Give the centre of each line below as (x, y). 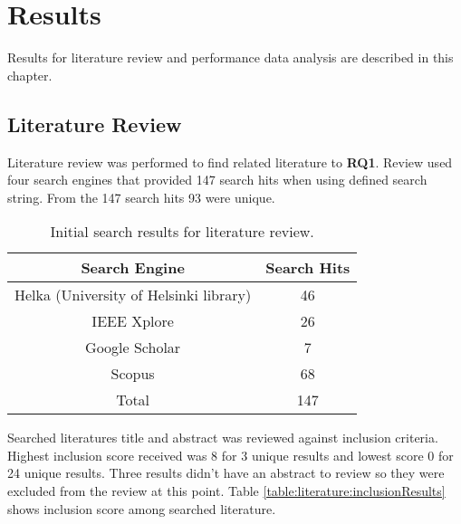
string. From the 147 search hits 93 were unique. (141, 197)
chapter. (30, 75)
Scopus (133, 374)
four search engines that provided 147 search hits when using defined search (217, 180)
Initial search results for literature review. (182, 232)
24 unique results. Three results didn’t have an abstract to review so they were (226, 473)
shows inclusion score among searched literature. (142, 508)
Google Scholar (133, 348)
